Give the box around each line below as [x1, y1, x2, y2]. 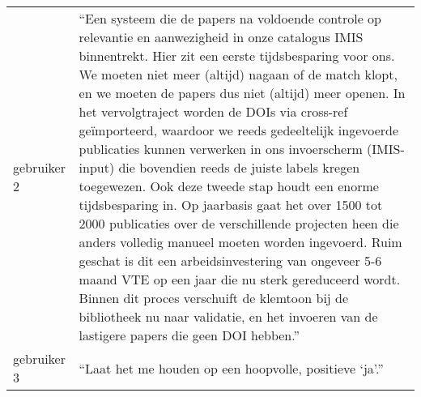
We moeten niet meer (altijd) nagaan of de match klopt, [79, 65, 398, 83]
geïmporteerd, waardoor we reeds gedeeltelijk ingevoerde [79, 121, 399, 139]
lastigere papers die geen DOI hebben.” [79, 326, 300, 344]
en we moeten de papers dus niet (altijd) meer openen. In [79, 83, 406, 102]
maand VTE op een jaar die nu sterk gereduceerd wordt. [79, 270, 401, 288]
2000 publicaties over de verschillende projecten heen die [79, 214, 399, 233]
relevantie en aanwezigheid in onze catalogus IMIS [79, 28, 364, 46]
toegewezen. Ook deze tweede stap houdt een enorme [79, 177, 379, 195]
